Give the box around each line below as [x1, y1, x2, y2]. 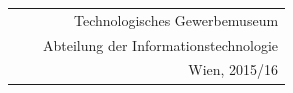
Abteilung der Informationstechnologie [43, 34, 279, 55]
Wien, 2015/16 [188, 59, 279, 80]
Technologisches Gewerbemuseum [73, 9, 279, 30]
